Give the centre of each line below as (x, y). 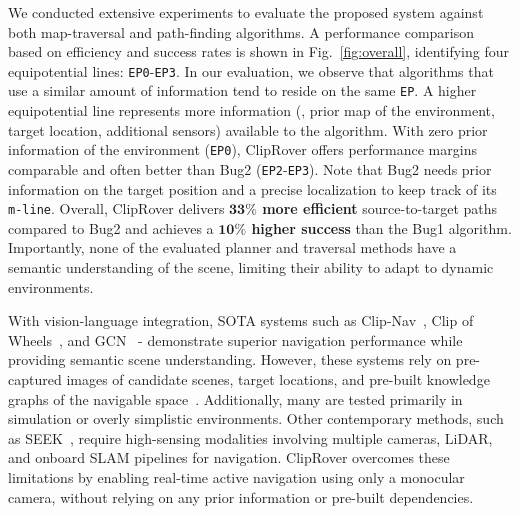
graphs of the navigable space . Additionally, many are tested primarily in (235, 398)
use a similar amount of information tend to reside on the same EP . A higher (242, 90)
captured (35, 379)
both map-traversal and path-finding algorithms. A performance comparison (241, 31)
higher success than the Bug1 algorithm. (381, 227)
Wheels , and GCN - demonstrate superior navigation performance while (235, 339)
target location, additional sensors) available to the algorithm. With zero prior (248, 129)
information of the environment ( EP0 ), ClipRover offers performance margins (242, 149)
